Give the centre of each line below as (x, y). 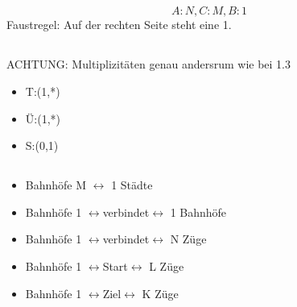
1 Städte (132, 185)
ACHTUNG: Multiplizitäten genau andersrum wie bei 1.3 (148, 64)
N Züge (188, 239)
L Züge (167, 266)
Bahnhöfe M (56, 185)
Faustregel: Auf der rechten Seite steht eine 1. (119, 25)
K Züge (160, 293)
